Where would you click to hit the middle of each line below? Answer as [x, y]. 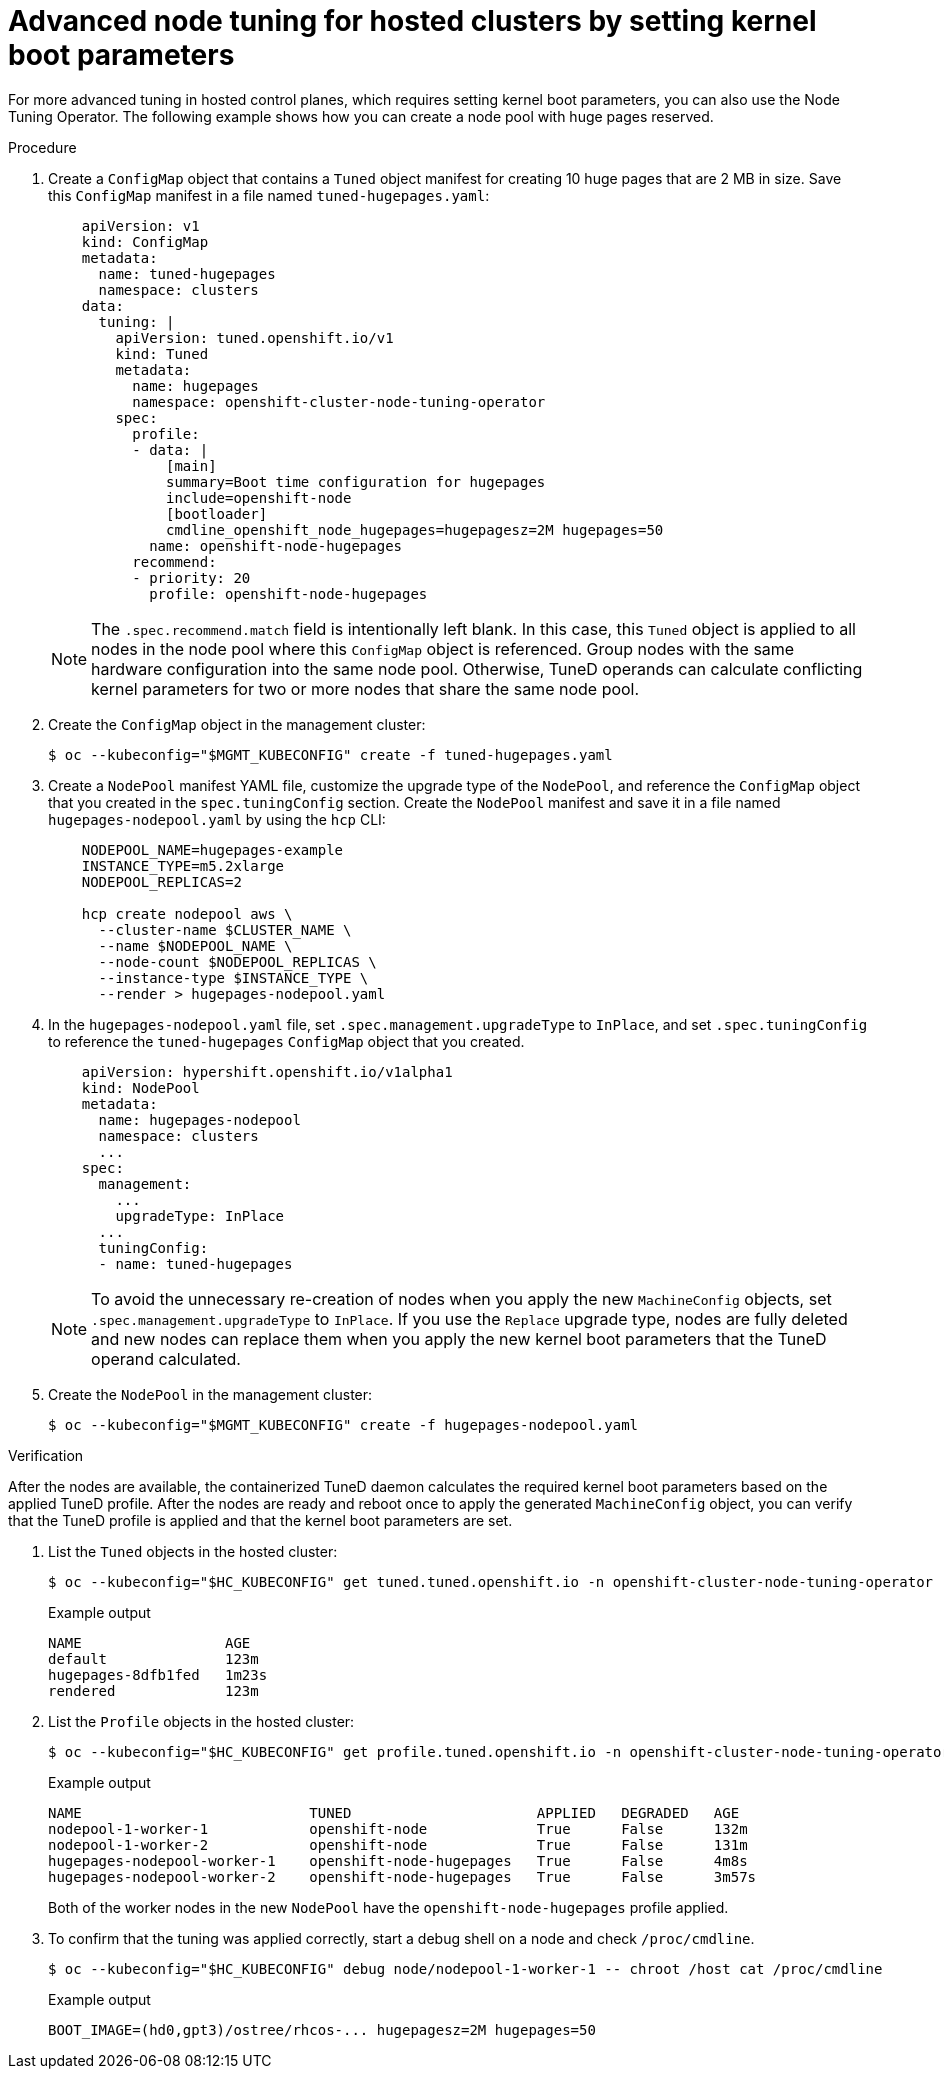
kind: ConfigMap [145, 241]
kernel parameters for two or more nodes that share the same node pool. [365, 688]
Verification [46, 1455]
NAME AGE [149, 1642]
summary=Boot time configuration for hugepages [356, 481]
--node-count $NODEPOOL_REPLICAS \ [237, 961]
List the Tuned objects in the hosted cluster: [193, 1551]
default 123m [153, 1658]
